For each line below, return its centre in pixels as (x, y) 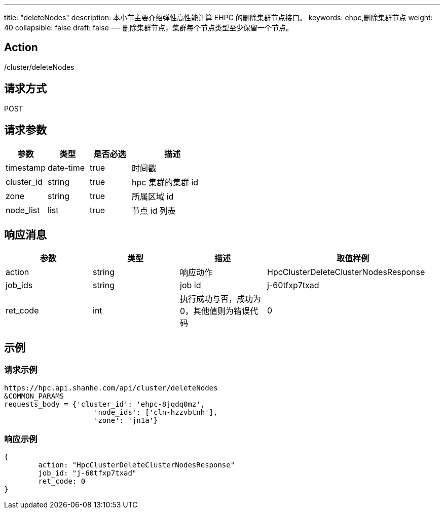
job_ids (19, 285)
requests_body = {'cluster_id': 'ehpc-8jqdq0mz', (105, 404)
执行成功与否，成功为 (221, 299)
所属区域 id (153, 196)
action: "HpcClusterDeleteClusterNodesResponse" (137, 465)
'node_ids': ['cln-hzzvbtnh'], (156, 412)
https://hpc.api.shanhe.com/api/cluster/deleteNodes (111, 388)
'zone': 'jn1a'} (126, 420)
